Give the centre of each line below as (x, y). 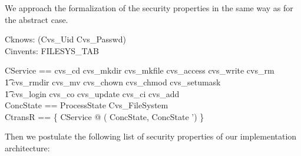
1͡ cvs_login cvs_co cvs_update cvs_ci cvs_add (92, 93)
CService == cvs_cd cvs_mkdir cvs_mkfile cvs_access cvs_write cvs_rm (140, 70)
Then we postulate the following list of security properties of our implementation (151, 136)
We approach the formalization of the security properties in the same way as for (149, 8)
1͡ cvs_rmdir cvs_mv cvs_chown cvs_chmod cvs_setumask (113, 82)
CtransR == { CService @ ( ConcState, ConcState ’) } (105, 116)
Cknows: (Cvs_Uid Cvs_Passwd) (65, 39)
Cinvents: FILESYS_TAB (52, 50)
